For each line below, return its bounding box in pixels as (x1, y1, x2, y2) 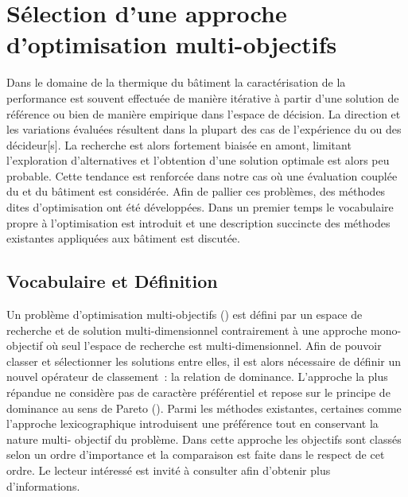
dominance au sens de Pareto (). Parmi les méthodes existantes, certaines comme (6, 399, 402, 416)
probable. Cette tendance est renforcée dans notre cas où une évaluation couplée (6, 167, 398, 184)
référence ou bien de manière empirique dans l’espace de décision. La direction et (6, 105, 401, 122)
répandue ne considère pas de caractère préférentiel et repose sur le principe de (6, 384, 391, 401)
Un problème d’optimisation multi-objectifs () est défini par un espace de (6, 306, 363, 323)
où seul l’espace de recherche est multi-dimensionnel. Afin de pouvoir (46, 337, 382, 354)
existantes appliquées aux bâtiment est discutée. (6, 230, 240, 247)
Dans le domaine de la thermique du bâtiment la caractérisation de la (6, 74, 346, 91)
